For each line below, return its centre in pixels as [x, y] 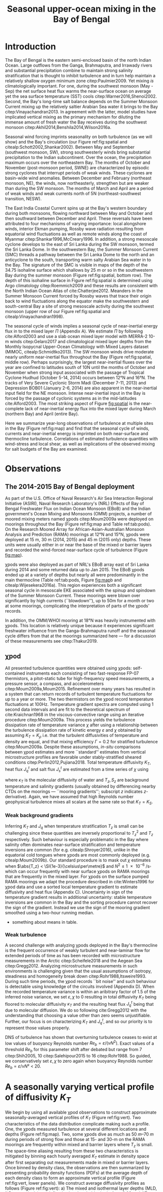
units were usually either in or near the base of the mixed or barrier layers [78, 544]
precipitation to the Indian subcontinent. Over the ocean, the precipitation [78, 157]
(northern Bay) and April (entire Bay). [42, 414]
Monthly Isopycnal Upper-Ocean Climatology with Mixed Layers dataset [77, 347]
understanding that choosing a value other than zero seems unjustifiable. [78, 1016]
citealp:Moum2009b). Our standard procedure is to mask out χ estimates [78, 860]
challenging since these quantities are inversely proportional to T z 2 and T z [79, 833]
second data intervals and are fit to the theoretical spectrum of [68, 709]
